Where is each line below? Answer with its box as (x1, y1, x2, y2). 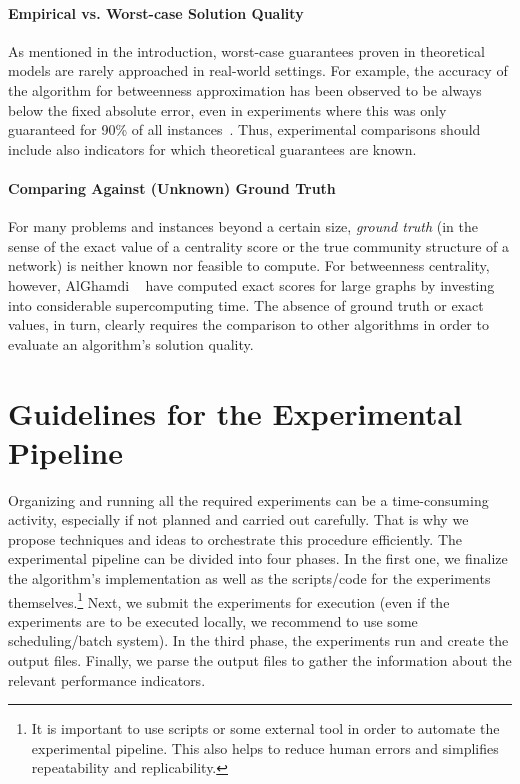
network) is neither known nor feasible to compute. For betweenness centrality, (8, 255, 490, 276)
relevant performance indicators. (8, 669, 206, 690)
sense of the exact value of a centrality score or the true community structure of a (8, 235, 509, 256)
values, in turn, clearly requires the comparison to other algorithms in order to (8, 314, 489, 335)
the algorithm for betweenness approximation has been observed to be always (8, 79, 482, 100)
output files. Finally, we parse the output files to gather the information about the (8, 650, 512, 671)
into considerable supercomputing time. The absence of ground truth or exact (8, 294, 484, 315)
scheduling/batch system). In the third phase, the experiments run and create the (8, 630, 509, 651)
